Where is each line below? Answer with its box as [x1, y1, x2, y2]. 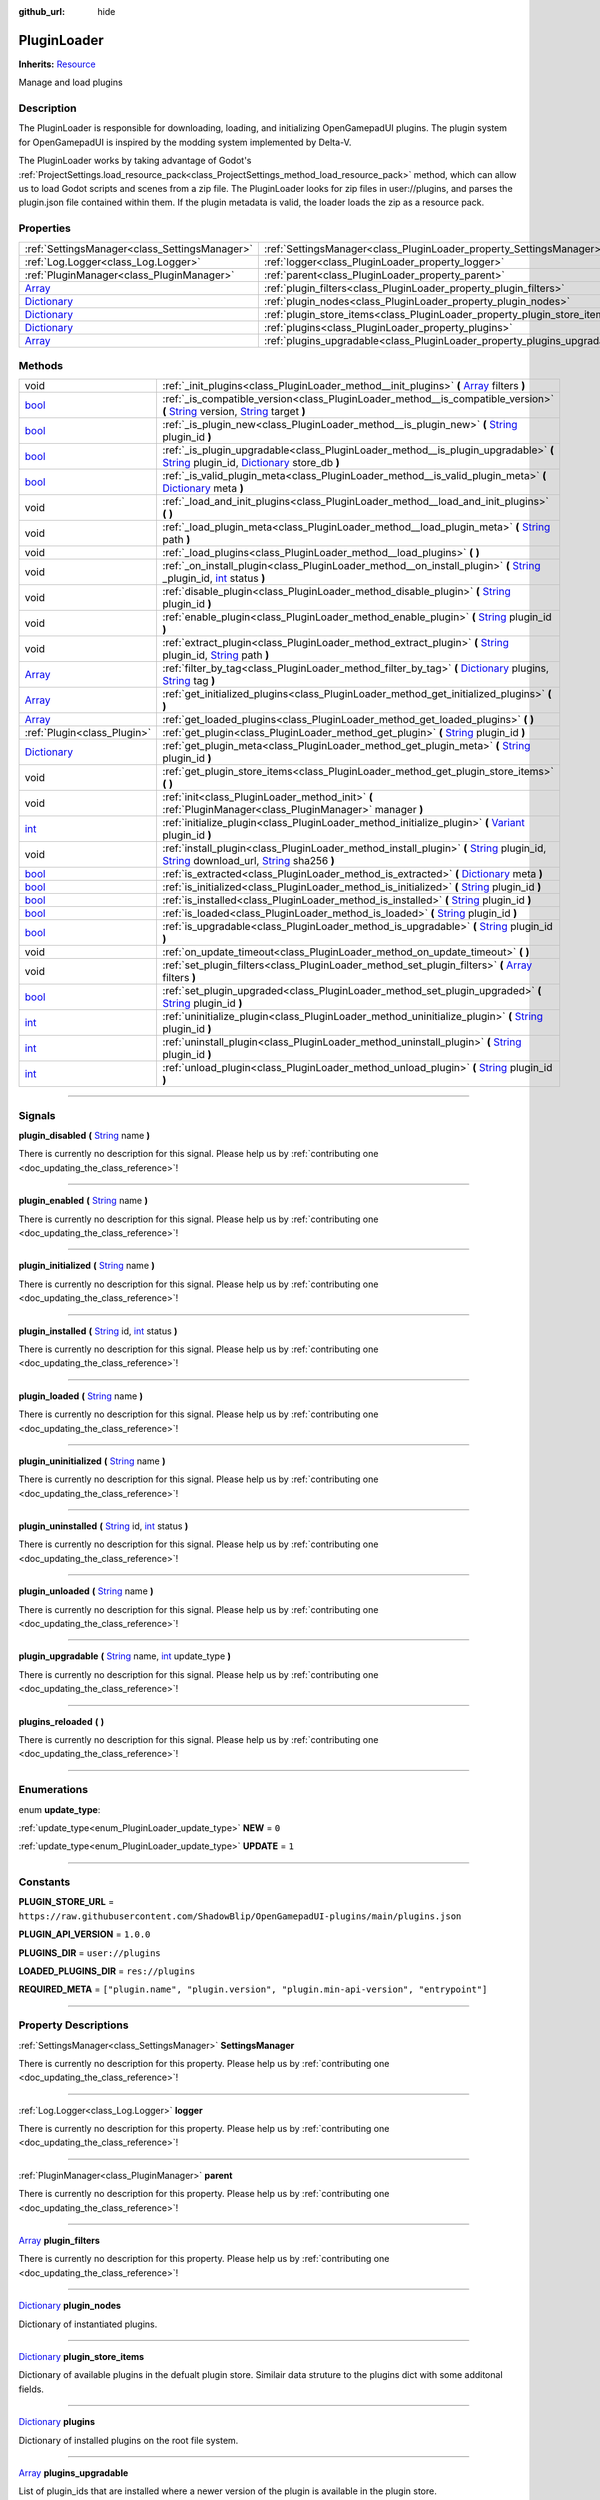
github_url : [18, 6, 65, 17]
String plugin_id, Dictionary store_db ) [162, 456, 340, 470]
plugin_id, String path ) [162, 648, 270, 662]
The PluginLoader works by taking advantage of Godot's [18, 155, 252, 167]
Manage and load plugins [18, 76, 124, 89]
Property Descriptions [18, 2018, 129, 2032]
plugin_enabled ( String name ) [18, 1195, 149, 1207]
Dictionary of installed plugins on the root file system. [18, 2434, 239, 2446]
